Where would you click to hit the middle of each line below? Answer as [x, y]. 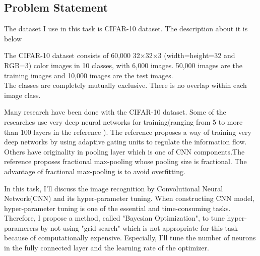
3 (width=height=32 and [197, 55]
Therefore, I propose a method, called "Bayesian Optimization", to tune [114, 218]
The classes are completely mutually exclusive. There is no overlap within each [125, 85]
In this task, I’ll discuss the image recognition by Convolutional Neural [114, 188]
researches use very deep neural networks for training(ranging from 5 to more [123, 121]
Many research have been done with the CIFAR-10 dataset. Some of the [115, 112]
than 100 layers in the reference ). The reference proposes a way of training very [128, 132]
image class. [22, 95]
